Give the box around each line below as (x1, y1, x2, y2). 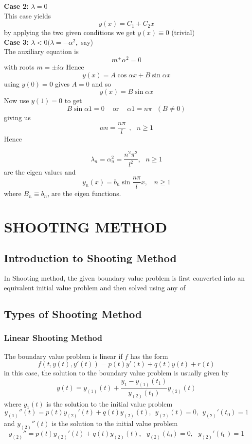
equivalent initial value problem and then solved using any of (4, 282, 186, 292)
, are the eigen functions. (47, 188, 121, 198)
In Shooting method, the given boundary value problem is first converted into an (4, 273, 245, 283)
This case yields (4, 10, 51, 20)
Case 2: (4, 1, 29, 11)
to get (64, 95, 82, 106)
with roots (4, 62, 35, 72)
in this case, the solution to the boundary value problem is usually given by (4, 368, 229, 378)
